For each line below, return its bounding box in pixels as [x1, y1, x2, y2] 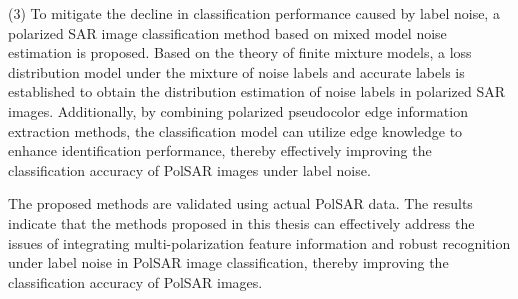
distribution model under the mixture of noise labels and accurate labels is [8, 61, 465, 82]
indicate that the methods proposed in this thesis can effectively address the [8, 212, 475, 233]
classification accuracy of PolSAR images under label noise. [8, 159, 371, 180]
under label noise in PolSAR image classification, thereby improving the [8, 252, 449, 273]
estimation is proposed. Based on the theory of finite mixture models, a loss [8, 42, 472, 63]
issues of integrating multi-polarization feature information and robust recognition [8, 232, 511, 253]
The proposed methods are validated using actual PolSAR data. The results [8, 193, 473, 214]
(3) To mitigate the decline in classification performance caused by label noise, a [8, 3, 500, 23]
